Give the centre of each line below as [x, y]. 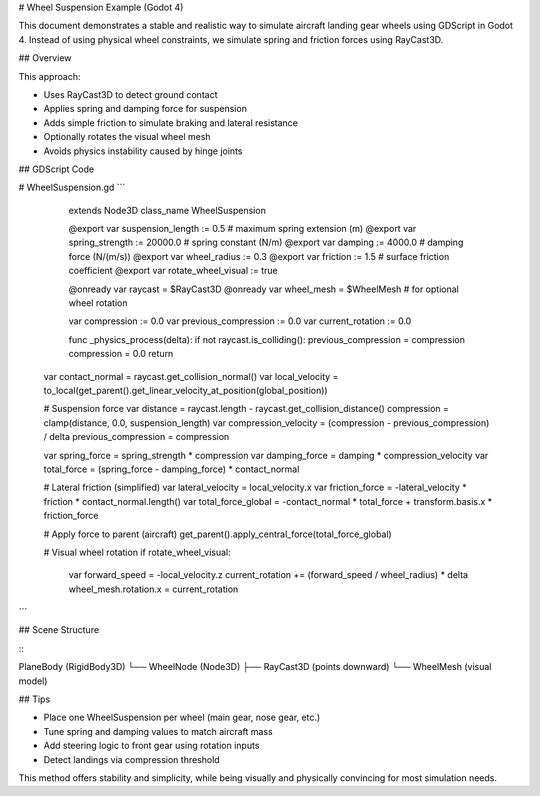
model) [33, 681]
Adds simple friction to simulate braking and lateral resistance [171, 122]
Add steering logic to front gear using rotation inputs [151, 746]
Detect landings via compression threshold [131, 759]
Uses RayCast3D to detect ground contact [130, 94]
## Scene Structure [59, 630]
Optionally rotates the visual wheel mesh [127, 137]
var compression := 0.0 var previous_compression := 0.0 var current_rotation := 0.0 [240, 321]
